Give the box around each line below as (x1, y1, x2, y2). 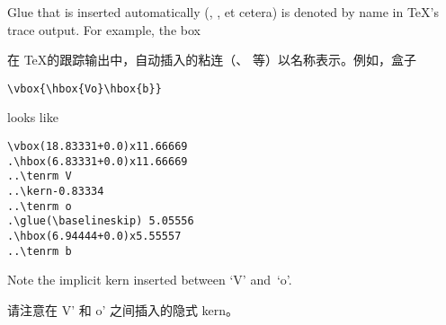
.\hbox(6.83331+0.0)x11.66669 (7, 154, 188, 168)
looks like (7, 108, 58, 127)
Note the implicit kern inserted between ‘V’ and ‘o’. (7, 270, 292, 289)
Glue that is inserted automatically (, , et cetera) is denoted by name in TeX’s (7, 3, 439, 21)
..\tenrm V (7, 170, 72, 183)
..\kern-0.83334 (7, 185, 104, 198)
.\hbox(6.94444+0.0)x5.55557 (7, 229, 182, 242)
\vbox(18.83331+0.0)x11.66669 (7, 140, 188, 154)
